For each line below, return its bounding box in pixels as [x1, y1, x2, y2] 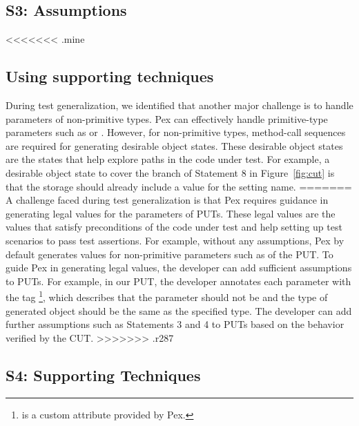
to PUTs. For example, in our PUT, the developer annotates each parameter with [6, 273, 351, 288]
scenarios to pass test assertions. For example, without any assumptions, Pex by [6, 233, 345, 247]
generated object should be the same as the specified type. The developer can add [6, 303, 352, 318]
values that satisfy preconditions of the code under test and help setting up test [6, 220, 342, 234]
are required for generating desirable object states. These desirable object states [6, 138, 343, 153]
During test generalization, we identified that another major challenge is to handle [6, 98, 353, 112]
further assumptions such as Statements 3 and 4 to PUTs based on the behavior [6, 317, 345, 331]
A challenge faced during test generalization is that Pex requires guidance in [6, 193, 329, 207]
